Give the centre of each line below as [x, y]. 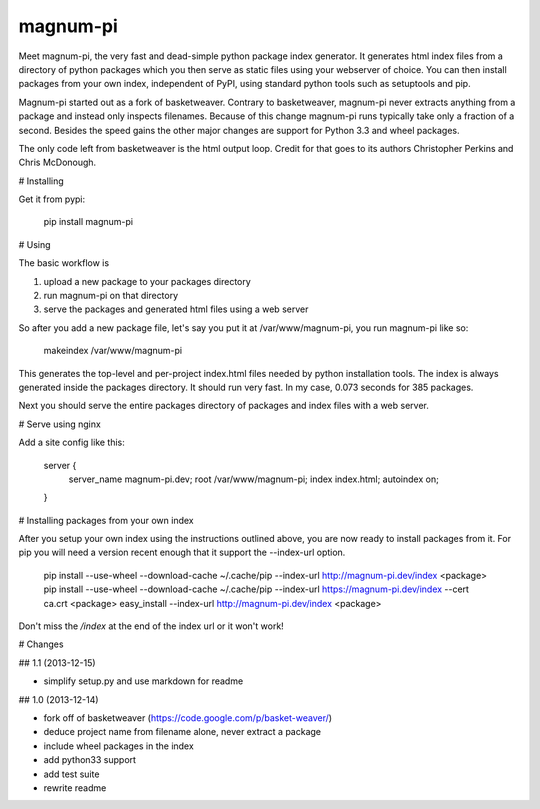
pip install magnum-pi [88, 222]
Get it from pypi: [52, 199]
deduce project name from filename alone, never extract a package [182, 732]
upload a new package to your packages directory [147, 281]
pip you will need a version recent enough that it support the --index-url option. [182, 552]
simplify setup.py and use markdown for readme [143, 681]
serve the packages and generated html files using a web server [176, 309]
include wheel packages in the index [118, 746]
